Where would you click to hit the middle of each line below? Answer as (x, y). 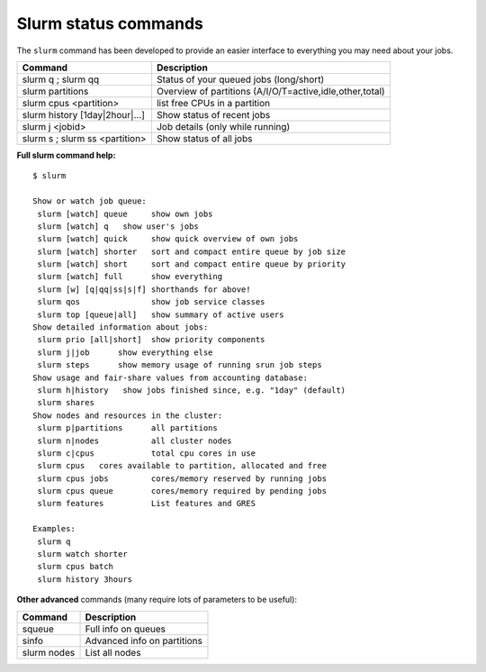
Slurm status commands (110, 23)
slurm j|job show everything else (125, 352)
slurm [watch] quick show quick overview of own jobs (168, 239)
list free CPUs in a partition (213, 103)
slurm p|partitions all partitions (127, 428)
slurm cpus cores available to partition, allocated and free (182, 466)
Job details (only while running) (223, 126)
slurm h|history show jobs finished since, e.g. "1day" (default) (192, 390)
